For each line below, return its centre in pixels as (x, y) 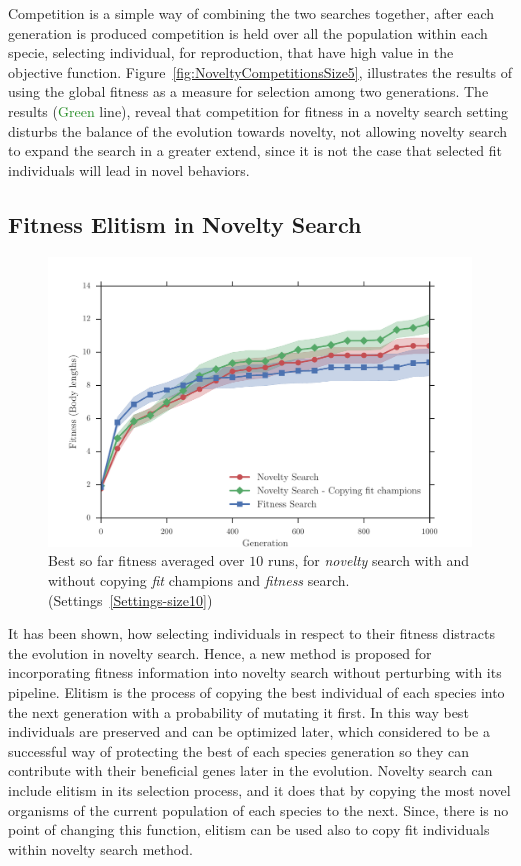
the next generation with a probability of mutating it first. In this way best (238, 711)
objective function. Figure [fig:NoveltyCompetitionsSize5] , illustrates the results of (260, 71)
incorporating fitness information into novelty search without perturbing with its (255, 672)
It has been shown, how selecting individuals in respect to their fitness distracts (251, 633)
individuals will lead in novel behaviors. (129, 169)
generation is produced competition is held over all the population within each (248, 32)
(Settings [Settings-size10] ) (130, 599)
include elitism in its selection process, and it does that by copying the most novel (259, 789)
